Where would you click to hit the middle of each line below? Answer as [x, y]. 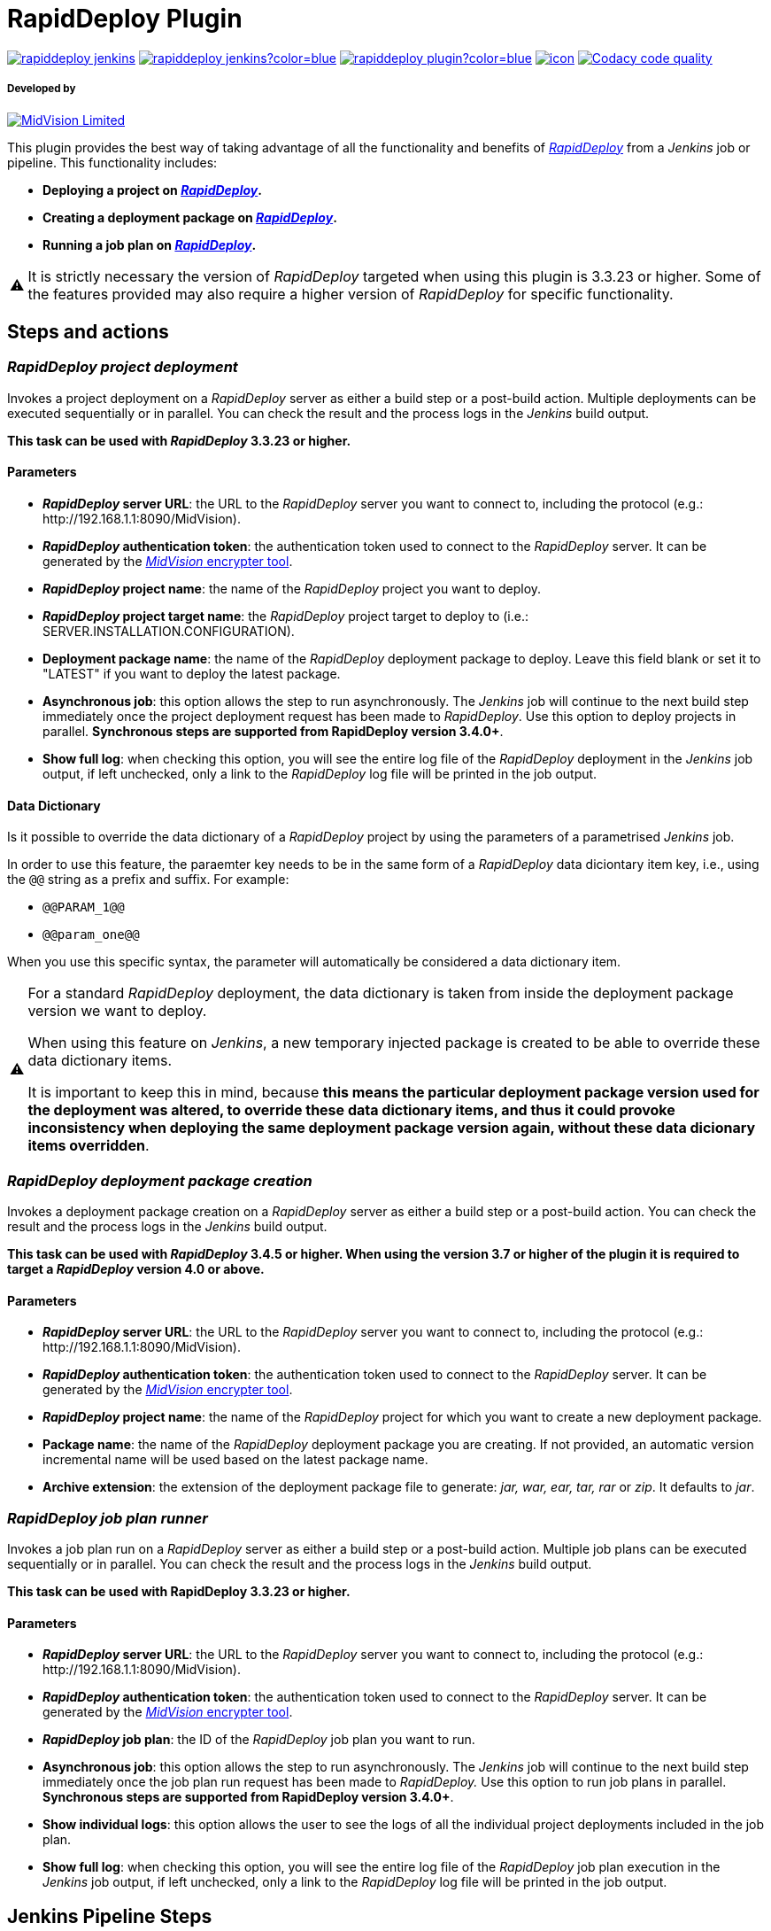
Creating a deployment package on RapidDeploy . [190, 217]
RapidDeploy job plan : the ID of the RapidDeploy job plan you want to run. [259, 1740]
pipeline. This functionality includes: [112, 162]
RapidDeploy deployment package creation [160, 1180]
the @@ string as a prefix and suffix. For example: [148, 880]
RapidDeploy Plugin [125, 19]
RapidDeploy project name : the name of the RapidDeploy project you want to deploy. [292, 588]
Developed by [42, 89]
